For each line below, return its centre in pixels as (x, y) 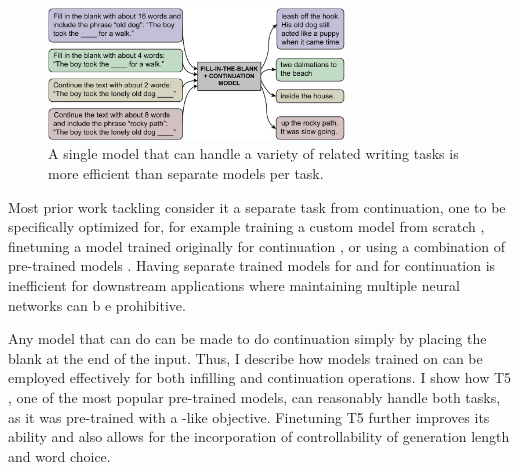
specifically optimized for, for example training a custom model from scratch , (246, 226)
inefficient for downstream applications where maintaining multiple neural (234, 285)
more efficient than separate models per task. (186, 173)
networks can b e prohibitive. (97, 304)
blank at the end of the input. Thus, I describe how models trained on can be (245, 357)
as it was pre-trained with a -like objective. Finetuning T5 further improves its (249, 416)
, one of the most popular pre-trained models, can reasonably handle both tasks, (254, 397)
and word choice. (59, 455)
